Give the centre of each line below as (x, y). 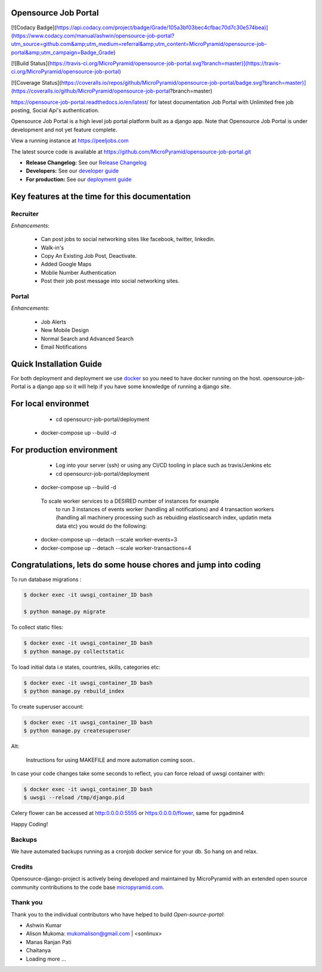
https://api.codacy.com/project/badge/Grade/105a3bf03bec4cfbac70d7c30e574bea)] (162, 27)
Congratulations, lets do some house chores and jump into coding (136, 565)
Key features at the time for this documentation (101, 196)
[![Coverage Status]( (36, 82)
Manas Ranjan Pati (49, 942)
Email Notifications (64, 347)
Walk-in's (52, 247)
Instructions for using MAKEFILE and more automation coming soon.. (111, 760)
